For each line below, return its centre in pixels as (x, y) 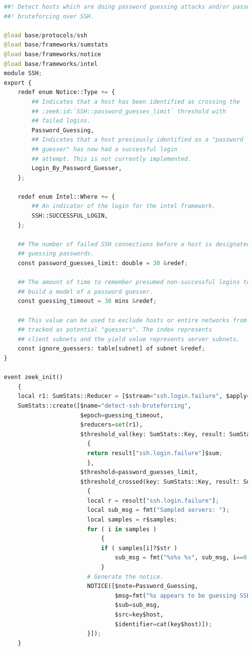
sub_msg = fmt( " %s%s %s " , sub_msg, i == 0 (181, 558)
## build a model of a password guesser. (85, 292)
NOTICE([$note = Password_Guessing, (142, 586)
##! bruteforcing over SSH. (49, 16)
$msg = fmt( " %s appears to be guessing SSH (183, 595)
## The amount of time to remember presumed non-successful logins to (134, 282)
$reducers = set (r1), (111, 425)
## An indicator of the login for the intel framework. (124, 206)
